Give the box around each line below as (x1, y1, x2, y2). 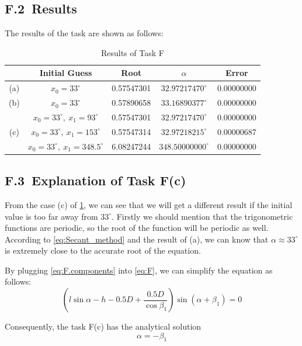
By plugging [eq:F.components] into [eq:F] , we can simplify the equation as (5, 264, 273, 276)
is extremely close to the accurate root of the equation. (5, 244, 201, 257)
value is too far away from (5, 210, 98, 222)
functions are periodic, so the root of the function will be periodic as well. (5, 222, 269, 234)
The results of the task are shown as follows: (5, 27, 164, 39)
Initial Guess (39, 67, 92, 79)
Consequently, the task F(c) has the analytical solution (5, 320, 202, 333)
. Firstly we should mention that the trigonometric (112, 210, 293, 222)
